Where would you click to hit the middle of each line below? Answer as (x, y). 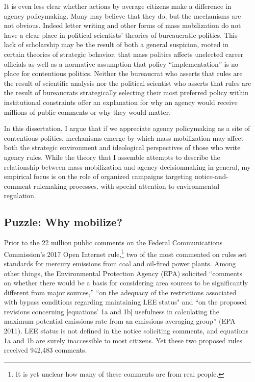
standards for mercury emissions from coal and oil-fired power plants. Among (120, 263)
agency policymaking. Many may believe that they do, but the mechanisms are (123, 15)
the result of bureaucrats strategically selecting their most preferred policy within (126, 92)
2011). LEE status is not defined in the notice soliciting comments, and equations (126, 331)
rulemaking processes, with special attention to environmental (127, 186)
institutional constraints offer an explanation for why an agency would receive (121, 102)
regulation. (20, 195)
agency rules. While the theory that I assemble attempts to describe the (112, 157)
